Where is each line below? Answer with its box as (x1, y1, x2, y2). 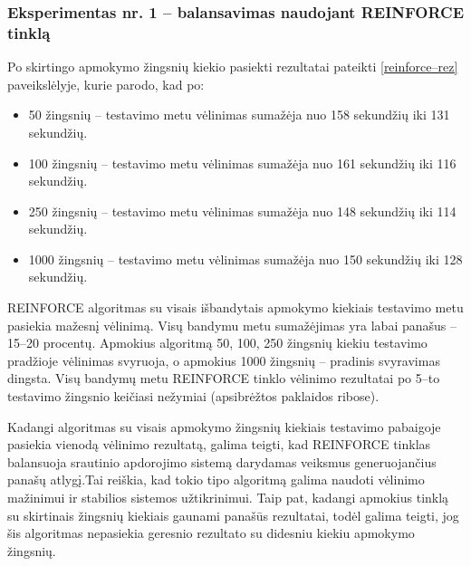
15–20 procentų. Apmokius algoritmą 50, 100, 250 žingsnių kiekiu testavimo (7, 333, 428, 352)
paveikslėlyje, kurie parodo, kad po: (7, 74, 205, 93)
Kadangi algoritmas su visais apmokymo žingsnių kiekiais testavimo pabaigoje (7, 417, 441, 436)
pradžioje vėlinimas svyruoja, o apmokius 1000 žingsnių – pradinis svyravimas (7, 350, 440, 369)
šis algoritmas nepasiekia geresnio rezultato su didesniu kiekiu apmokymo (7, 523, 415, 542)
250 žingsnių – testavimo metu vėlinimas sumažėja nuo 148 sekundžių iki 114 (28, 201, 457, 220)
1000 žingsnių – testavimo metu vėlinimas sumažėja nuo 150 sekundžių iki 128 (28, 249, 463, 268)
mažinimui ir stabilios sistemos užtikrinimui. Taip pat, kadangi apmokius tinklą (7, 488, 449, 507)
